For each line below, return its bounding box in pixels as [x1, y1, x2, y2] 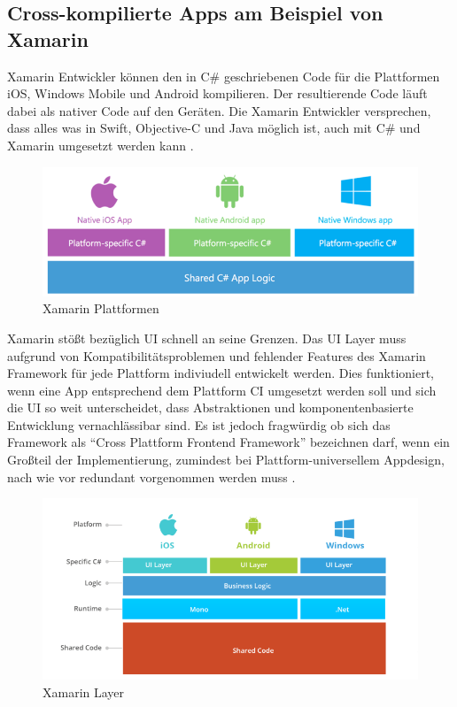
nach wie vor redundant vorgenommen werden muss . [7, 467, 296, 486]
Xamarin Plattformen [43, 299, 159, 318]
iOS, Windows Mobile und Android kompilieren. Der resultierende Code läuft [7, 84, 428, 103]
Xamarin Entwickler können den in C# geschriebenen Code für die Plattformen [7, 66, 440, 85]
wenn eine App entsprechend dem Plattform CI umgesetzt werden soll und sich [7, 380, 437, 399]
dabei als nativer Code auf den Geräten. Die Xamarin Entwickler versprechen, [7, 101, 431, 119]
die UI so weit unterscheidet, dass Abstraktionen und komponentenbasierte [7, 398, 414, 417]
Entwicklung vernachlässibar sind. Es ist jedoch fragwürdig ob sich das [7, 415, 391, 434]
